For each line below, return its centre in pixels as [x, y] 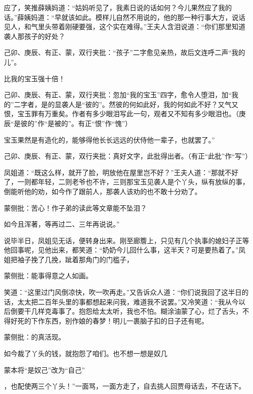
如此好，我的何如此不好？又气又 [187, 104]
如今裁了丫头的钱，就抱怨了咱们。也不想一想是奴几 [86, 353]
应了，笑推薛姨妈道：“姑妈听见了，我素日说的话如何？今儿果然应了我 [115, 7]
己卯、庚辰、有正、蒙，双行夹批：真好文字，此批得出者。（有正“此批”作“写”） [128, 156]
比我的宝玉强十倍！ [35, 78]
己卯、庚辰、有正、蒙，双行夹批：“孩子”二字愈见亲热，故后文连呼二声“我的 [125, 52]
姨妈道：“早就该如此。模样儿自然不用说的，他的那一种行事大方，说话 [135, 17]
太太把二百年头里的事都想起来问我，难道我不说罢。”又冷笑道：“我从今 [128, 301]
